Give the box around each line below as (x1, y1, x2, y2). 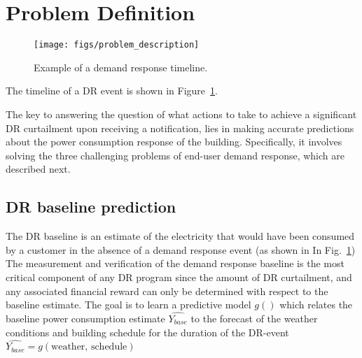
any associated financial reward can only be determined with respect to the (6, 283, 328, 298)
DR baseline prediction (6, 196, 176, 217)
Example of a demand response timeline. (34, 59, 208, 74)
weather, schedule (51, 342, 127, 352)
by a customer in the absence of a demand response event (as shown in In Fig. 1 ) (6, 242, 356, 257)
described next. (6, 162, 71, 176)
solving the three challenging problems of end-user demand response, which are (6, 148, 344, 162)
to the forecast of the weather (190, 310, 318, 325)
